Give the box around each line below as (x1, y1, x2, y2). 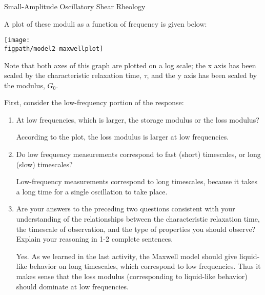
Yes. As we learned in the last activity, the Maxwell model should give (16, 250, 237, 261)
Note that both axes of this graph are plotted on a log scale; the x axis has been (4, 60, 256, 70)
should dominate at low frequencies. (16, 281, 129, 291)
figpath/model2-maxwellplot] (4, 45, 104, 52)
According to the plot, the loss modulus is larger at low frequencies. (16, 131, 229, 142)
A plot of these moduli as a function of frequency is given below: (4, 18, 207, 29)
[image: (4, 36, 30, 44)
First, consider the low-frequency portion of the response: (4, 97, 184, 108)
